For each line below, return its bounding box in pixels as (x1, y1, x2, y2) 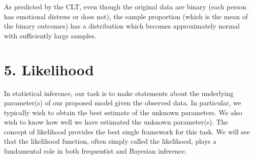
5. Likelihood (4, 59, 94, 79)
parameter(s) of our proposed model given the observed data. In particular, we (4, 97, 241, 108)
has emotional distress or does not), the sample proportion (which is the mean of (4, 11, 248, 21)
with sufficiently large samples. (4, 30, 96, 40)
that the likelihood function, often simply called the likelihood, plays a (4, 136, 217, 146)
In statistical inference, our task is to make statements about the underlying (4, 88, 234, 98)
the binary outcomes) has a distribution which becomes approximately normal (4, 21, 240, 31)
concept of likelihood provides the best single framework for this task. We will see (4, 126, 250, 136)
